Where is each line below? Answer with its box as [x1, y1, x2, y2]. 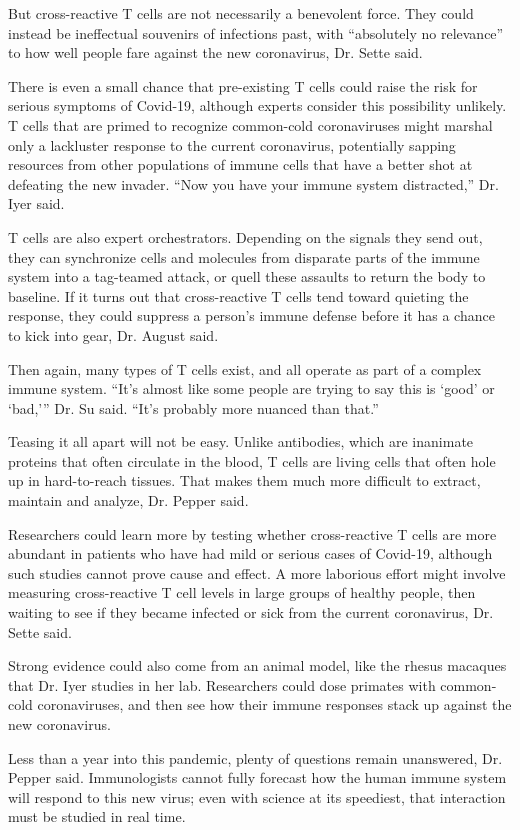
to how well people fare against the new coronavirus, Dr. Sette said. [8, 42, 423, 63]
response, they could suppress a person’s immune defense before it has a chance [8, 305, 495, 326]
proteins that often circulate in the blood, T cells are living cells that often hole [8, 450, 496, 471]
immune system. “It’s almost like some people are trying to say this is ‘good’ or [8, 378, 495, 399]
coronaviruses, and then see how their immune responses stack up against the [37, 694, 512, 715]
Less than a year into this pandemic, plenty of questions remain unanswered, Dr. [8, 747, 503, 768]
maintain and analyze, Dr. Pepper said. [8, 490, 249, 511]
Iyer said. [8, 193, 65, 214]
